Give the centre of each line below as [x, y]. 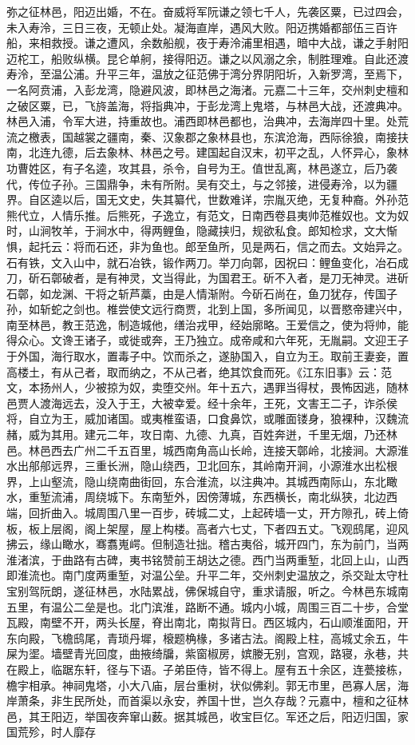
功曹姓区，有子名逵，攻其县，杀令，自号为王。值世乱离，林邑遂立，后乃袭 [202, 167]
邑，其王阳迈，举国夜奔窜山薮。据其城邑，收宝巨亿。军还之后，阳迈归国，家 [207, 716]
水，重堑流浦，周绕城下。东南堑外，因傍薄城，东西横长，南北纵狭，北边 [196, 497]
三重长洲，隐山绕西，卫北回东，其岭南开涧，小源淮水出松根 [241, 466]
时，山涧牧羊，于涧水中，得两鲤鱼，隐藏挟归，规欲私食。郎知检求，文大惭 [202, 231]
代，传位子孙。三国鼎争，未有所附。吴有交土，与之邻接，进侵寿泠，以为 [196, 183]
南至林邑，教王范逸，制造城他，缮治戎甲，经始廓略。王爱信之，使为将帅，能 [207, 324]
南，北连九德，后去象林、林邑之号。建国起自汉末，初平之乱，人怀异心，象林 [207, 152]
